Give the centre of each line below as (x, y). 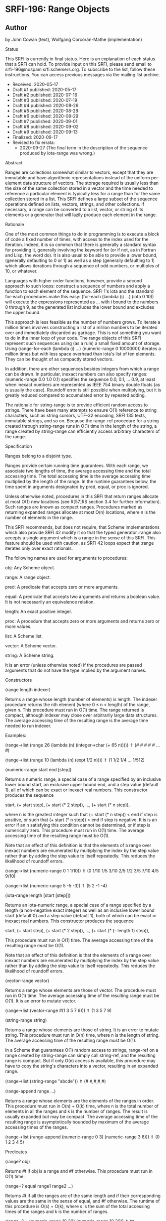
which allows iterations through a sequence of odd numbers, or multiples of (83, 266)
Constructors (19, 680)
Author (16, 28)
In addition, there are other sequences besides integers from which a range (82, 369)
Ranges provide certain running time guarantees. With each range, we (77, 466)
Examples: (16, 735)
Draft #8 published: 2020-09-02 (45, 126)
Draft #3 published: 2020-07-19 (45, 100)
